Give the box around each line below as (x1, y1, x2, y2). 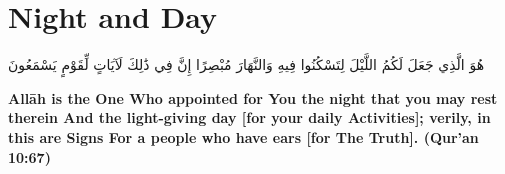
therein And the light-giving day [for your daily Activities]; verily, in (8, 107, 491, 128)
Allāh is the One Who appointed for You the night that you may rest (8, 87, 498, 108)
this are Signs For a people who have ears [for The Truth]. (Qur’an (8, 126, 479, 147)
